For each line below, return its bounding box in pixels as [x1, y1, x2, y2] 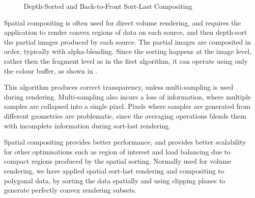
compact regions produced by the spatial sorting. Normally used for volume [4, 156, 231, 166]
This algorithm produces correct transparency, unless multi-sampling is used [4, 82, 233, 92]
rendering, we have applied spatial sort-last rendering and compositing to [4, 165, 225, 175]
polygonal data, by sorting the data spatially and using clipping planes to [4, 175, 226, 185]
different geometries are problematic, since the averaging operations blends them [4, 110, 246, 121]
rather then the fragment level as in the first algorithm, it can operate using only [4, 55, 248, 66]
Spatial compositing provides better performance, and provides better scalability [4, 137, 246, 147]
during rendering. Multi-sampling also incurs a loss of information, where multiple [4, 91, 251, 101]
